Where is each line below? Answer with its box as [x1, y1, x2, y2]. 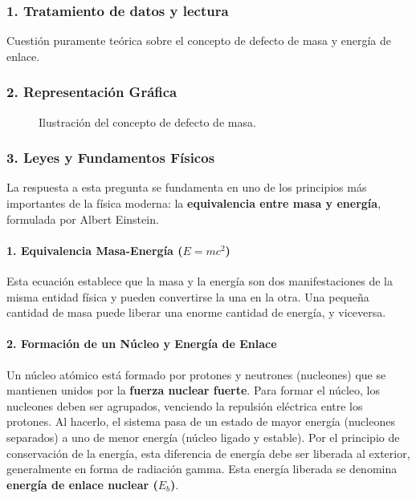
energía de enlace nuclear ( [6, 476, 158, 492]
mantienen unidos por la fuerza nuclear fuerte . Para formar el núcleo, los [6, 382, 381, 399]
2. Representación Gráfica [6, 82, 177, 102]
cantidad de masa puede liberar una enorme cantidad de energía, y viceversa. [6, 304, 386, 321]
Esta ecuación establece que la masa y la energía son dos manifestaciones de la [6, 273, 393, 289]
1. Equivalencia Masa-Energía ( [6, 241, 183, 258]
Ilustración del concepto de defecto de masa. [39, 113, 256, 130]
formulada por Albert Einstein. [6, 210, 159, 227]
